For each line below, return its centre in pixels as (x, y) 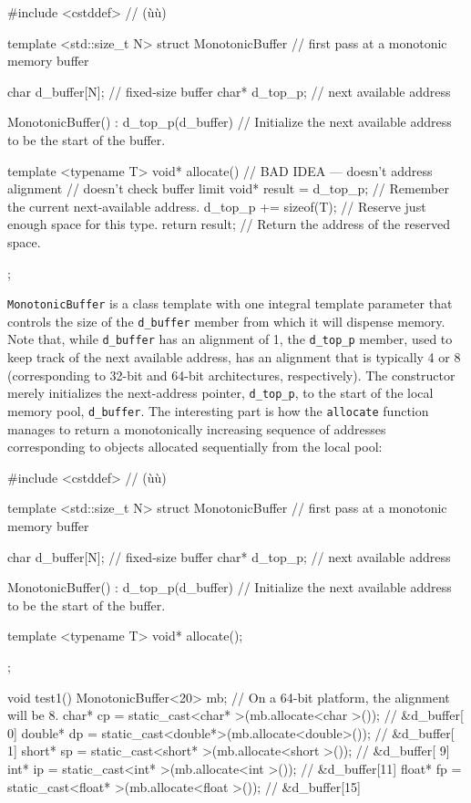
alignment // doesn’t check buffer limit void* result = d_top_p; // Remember (229, 188)
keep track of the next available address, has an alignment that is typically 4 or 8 (234, 357)
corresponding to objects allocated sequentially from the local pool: (195, 447)
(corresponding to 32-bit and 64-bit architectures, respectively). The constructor (231, 375)
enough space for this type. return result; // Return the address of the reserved (229, 224)
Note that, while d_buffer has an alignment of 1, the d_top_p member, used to (230, 339)
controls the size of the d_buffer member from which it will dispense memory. (226, 321)
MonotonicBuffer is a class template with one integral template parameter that (230, 303)
